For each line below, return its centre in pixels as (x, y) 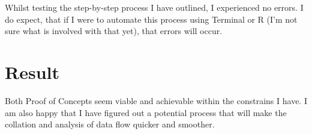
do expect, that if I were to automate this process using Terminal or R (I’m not (151, 19)
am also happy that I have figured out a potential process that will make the (146, 112)
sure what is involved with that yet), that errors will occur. (114, 31)
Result (32, 71)
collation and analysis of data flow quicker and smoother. (110, 124)
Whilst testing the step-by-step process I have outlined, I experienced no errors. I (154, 7)
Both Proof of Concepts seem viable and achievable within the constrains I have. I (156, 100)
